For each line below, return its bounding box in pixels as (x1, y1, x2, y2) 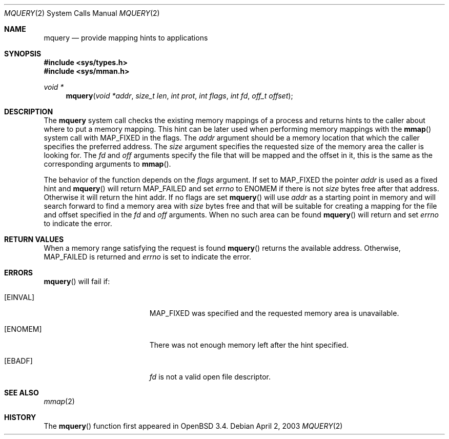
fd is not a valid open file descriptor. (149, 372, 271, 381)
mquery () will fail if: (44, 277, 110, 286)
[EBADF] (4, 356, 33, 365)
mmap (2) (44, 397, 75, 406)
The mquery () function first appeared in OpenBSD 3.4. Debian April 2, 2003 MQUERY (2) (44, 422, 343, 430)
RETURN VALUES (4, 235, 64, 244)
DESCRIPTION (4, 107, 53, 116)
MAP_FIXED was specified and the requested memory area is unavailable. (149, 309, 399, 317)
